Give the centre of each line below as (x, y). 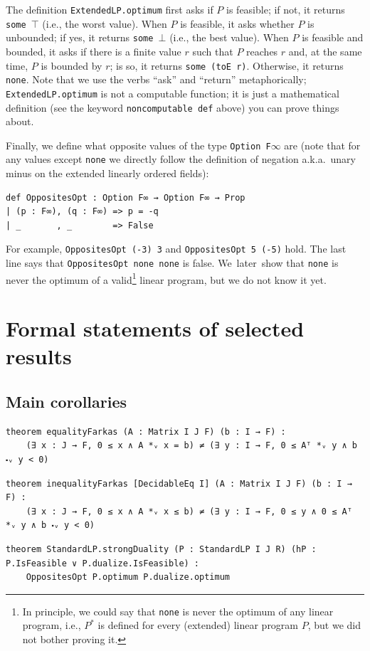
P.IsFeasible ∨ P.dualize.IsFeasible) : (103, 563)
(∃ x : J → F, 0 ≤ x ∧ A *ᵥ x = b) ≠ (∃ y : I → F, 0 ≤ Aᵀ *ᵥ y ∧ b (191, 446)
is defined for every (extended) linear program (198, 625)
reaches (262, 51)
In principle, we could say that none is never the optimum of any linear (178, 611)
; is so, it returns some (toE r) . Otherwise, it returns (227, 65)
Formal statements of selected (155, 328)
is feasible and (333, 37)
